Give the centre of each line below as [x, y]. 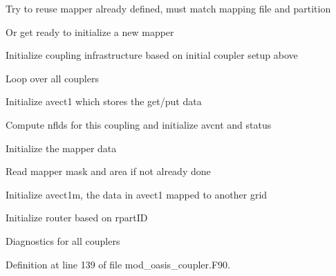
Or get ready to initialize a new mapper [90, 31]
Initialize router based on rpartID [77, 218]
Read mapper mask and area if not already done [108, 171]
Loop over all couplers [52, 78]
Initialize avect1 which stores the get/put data [104, 101]
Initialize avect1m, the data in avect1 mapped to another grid [137, 194]
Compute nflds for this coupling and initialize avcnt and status [139, 124]
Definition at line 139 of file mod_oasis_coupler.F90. [118, 264]
